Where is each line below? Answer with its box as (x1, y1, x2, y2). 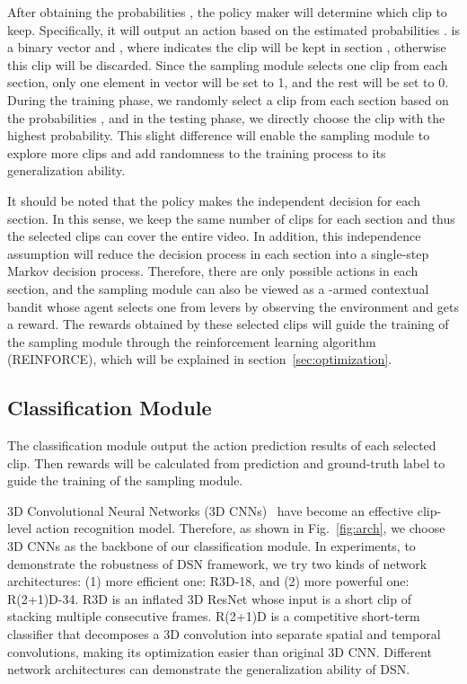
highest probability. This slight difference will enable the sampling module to (7, 126, 430, 145)
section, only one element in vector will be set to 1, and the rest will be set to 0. (7, 73, 449, 92)
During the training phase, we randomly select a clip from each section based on (7, 90, 449, 109)
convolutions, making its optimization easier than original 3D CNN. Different (7, 642, 432, 661)
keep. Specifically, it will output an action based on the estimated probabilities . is (7, 20, 460, 39)
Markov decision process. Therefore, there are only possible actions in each (7, 262, 419, 280)
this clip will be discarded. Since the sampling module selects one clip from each (7, 55, 448, 74)
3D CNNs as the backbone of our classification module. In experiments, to (7, 537, 416, 555)
